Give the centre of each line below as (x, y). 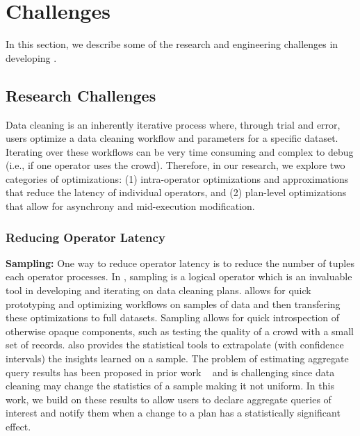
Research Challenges (81, 95)
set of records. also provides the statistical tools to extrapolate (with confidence (175, 345)
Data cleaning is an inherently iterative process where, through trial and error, (173, 124)
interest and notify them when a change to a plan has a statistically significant (173, 413)
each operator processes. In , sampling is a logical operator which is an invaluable (179, 276)
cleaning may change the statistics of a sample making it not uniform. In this (170, 386)
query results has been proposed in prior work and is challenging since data (170, 372)
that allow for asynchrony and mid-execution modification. (130, 206)
